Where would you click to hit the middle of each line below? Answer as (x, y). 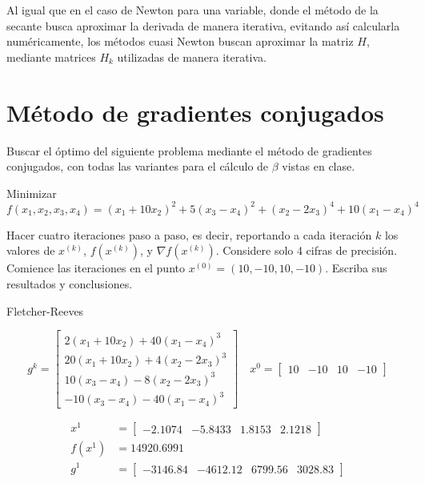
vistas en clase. (319, 166)
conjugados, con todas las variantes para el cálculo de (138, 166)
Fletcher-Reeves (45, 310)
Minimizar (32, 193)
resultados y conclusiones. (70, 283)
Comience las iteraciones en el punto (96, 268)
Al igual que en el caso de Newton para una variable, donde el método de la (192, 10)
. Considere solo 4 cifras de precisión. (307, 250)
